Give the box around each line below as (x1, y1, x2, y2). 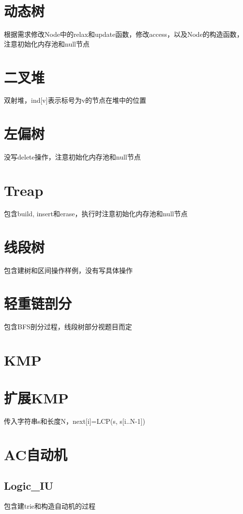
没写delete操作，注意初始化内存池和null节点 (4, 152, 141, 162)
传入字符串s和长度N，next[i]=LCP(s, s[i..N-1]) (4, 416, 145, 426)
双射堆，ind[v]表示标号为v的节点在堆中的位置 (4, 95, 147, 105)
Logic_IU (4, 478, 54, 493)
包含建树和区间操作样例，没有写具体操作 (4, 265, 133, 275)
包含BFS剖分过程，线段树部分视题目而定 (4, 321, 132, 332)
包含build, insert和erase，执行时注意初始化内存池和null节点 (4, 208, 188, 218)
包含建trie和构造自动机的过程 (4, 500, 96, 511)
